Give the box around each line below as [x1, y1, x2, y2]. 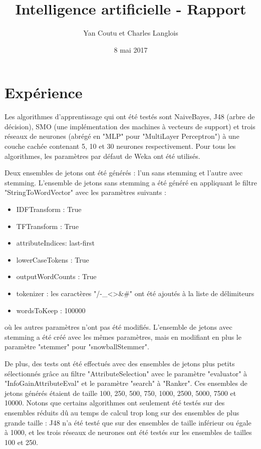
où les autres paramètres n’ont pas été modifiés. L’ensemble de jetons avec [5, 322, 232, 332]
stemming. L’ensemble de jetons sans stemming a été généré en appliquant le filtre [5, 177, 257, 187]
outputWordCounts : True [16, 271, 97, 282]
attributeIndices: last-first [16, 238, 95, 248]
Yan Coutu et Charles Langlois [83, 28, 178, 38]
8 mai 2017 [114, 44, 148, 55]
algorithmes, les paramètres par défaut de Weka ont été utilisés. [5, 150, 200, 161]
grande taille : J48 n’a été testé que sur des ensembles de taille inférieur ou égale [5, 417, 251, 427]
